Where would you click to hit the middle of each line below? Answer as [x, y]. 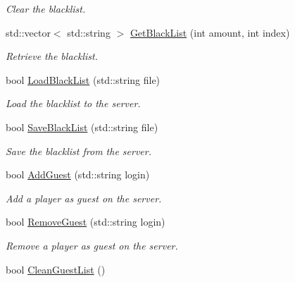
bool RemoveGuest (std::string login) [86, 222]
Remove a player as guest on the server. [92, 245]
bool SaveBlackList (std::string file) [82, 127]
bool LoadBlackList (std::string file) [83, 79]
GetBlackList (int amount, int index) [210, 32]
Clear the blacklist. [46, 8]
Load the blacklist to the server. [73, 103]
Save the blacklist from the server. [79, 151]
